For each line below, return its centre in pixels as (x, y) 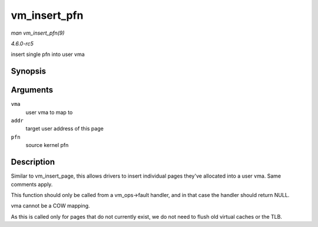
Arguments (32, 90)
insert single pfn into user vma (48, 54)
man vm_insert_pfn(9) (38, 33)
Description (33, 162)
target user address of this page (65, 129)
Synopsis (29, 71)
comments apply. (32, 184)
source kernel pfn (47, 145)
